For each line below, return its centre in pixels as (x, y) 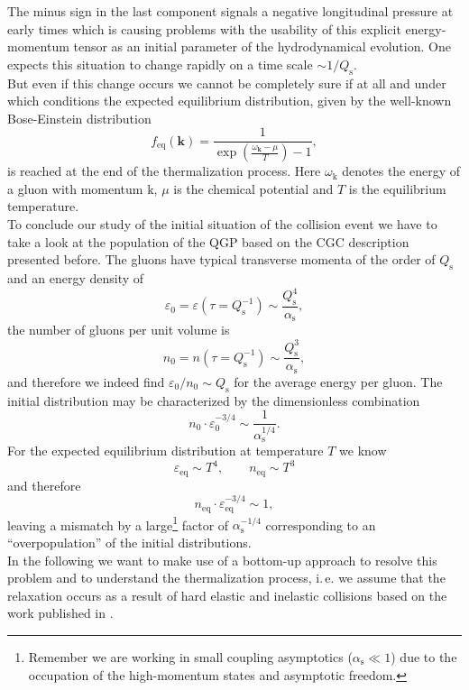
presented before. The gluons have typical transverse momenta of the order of (221, 259)
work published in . (60, 613)
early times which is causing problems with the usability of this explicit (204, 28)
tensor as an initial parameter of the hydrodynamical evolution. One (262, 46)
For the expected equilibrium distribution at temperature (166, 451)
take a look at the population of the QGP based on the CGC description (208, 241)
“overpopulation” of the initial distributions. (129, 542)
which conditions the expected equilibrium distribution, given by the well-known (230, 101)
